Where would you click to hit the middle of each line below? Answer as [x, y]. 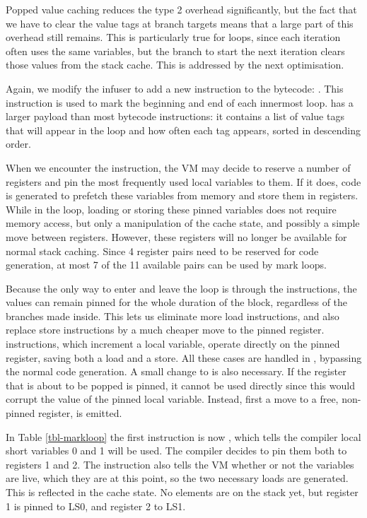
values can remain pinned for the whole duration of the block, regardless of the [177, 302]
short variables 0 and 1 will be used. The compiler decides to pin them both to [176, 451]
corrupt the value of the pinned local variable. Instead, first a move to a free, [172, 399]
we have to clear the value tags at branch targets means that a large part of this [180, 23]
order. [18, 144]
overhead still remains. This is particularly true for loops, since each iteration [173, 37]
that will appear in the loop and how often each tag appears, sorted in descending [183, 130]
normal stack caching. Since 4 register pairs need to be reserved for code [162, 251]
